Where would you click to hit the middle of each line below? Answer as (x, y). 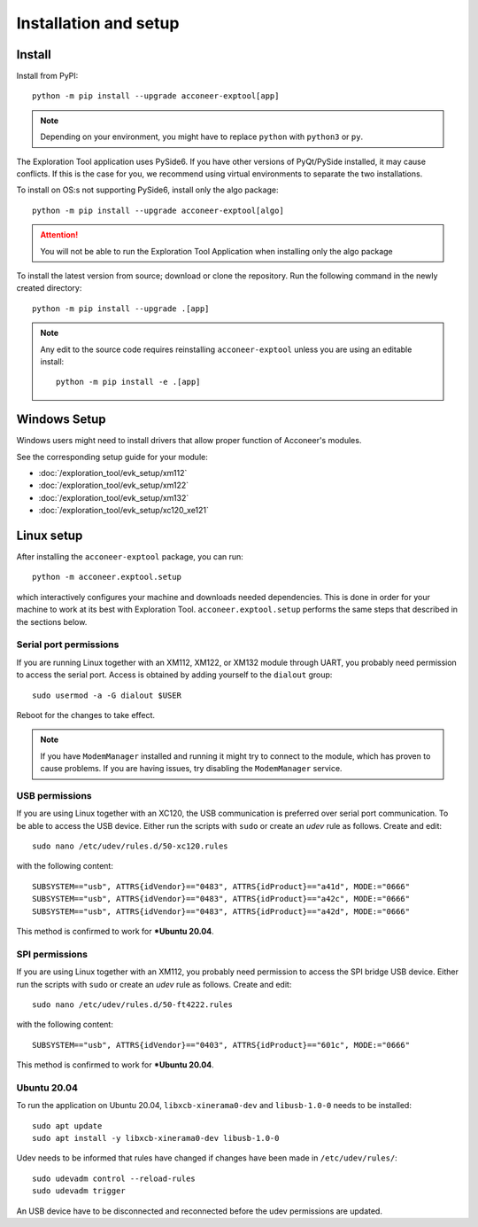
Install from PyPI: (47, 76)
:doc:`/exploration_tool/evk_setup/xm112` (113, 473)
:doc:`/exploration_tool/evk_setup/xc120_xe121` (124, 511)
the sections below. (52, 621)
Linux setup (50, 535)
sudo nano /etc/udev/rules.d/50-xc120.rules (131, 846)
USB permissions (54, 795)
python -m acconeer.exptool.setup (107, 577)
